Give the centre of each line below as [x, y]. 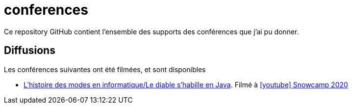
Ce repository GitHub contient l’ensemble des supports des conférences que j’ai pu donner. [151, 31]
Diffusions [30, 51]
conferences [46, 10]
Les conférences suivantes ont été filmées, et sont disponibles [105, 69]
